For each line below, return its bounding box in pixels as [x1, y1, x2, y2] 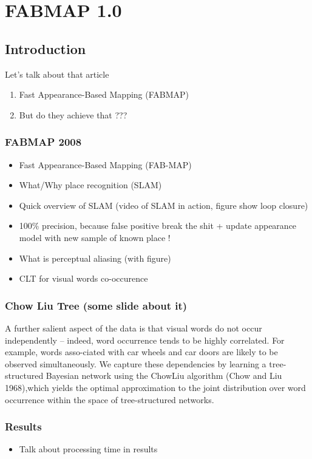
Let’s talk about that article [5, 67, 109, 80]
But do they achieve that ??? [19, 108, 127, 121]
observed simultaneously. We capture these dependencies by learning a [5, 357, 266, 370]
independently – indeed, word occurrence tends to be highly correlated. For [5, 333, 285, 346]
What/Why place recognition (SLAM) [19, 178, 162, 191]
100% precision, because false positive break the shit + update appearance [19, 219, 297, 232]
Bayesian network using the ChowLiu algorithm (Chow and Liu [46, 369, 282, 382]
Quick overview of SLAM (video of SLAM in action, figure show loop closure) [19, 199, 308, 211]
